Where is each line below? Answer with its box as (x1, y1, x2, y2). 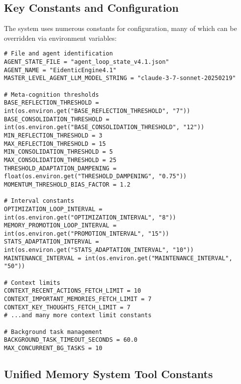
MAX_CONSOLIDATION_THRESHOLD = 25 (4, 156, 117, 164)
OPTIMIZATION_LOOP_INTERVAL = (4, 205, 103, 213)
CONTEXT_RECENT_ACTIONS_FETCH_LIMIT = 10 (4, 287, 141, 295)
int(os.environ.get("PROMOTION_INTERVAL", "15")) (4, 230, 169, 237)
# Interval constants (4, 197, 75, 205)
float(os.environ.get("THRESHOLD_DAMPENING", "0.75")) (4, 173, 187, 180)
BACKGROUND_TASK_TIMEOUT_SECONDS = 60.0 (4, 336, 138, 344)
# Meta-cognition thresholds (4, 91, 99, 98)
